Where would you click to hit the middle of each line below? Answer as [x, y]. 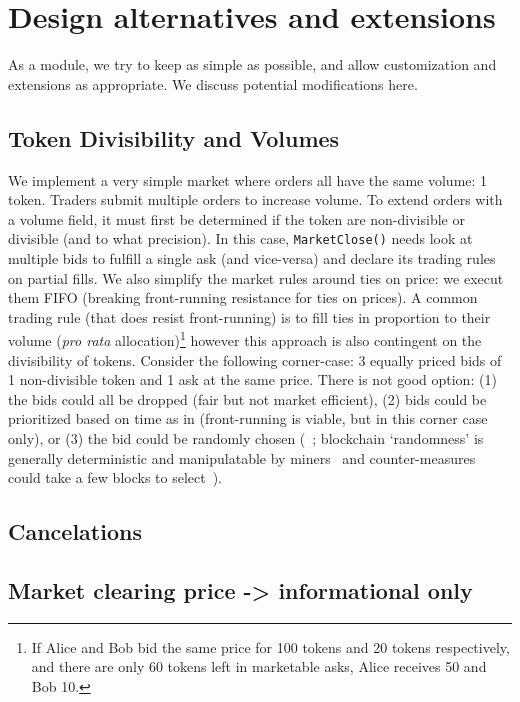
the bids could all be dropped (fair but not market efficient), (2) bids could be [247, 398]
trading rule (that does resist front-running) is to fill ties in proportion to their [249, 316]
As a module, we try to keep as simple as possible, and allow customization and [252, 64]
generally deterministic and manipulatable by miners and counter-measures [242, 457]
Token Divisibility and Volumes [174, 137]
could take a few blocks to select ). [115, 477]
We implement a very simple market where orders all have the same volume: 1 [248, 179]
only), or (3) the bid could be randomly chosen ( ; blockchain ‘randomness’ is [246, 437]
